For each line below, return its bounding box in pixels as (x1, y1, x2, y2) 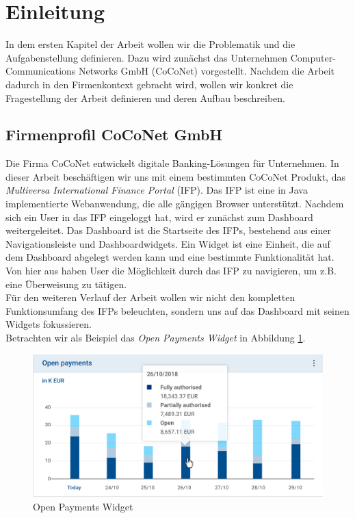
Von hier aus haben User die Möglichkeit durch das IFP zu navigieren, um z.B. (5, 263, 337, 278)
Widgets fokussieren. (5, 317, 92, 331)
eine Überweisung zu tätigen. (5, 276, 127, 291)
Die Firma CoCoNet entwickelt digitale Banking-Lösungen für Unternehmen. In (5, 156, 339, 170)
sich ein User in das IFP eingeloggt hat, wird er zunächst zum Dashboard (5, 209, 313, 224)
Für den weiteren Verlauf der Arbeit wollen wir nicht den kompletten (5, 290, 295, 305)
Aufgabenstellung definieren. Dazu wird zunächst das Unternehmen (5, 50, 288, 64)
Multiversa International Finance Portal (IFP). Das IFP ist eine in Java (5, 183, 308, 197)
